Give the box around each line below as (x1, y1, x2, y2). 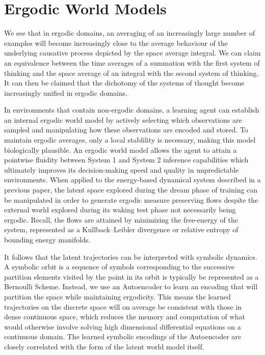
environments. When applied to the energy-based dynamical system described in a (4, 174, 261, 185)
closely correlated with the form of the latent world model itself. (4, 341, 204, 351)
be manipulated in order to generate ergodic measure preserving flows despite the (4, 194, 258, 205)
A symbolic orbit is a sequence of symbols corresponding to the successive (4, 261, 234, 272)
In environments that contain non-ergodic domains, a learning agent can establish (4, 104, 259, 115)
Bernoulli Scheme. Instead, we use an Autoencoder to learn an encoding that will (4, 281, 258, 292)
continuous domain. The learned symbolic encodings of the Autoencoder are (4, 331, 242, 342)
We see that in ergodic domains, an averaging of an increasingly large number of (4, 28, 255, 38)
